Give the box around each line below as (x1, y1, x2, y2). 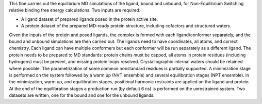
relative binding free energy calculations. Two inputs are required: (9, 7, 141, 13)
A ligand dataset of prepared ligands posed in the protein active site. (21, 16, 158, 22)
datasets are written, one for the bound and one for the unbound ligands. (9, 92, 155, 98)
